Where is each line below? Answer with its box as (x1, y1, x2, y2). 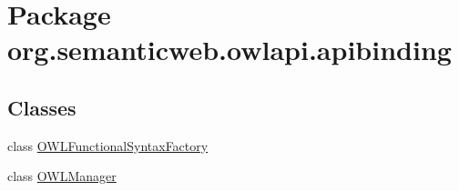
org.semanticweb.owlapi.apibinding (7, 31, 452, 68)
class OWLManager (7, 166, 117, 186)
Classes (7, 93, 76, 121)
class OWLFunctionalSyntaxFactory (7, 136, 209, 155)
